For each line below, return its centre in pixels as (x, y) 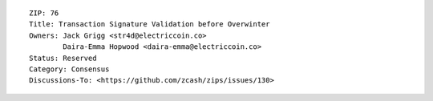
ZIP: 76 (44, 13)
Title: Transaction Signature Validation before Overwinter (150, 24)
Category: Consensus (69, 69)
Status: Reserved (63, 58)
